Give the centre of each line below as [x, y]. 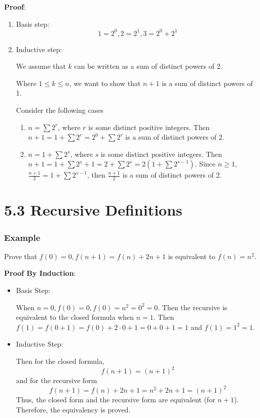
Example [22, 237]
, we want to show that [105, 83]
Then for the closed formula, [60, 361]
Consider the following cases [60, 110]
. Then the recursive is [193, 307]
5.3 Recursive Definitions [93, 210]
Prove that [21, 256]
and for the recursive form [57, 380]
